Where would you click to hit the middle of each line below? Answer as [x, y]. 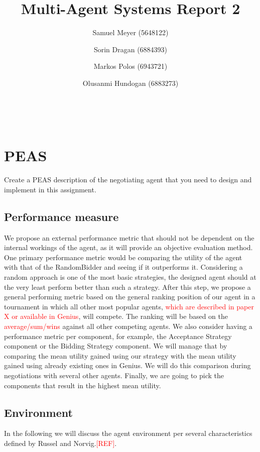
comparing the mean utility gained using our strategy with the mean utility [120, 355]
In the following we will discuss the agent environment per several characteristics [128, 433]
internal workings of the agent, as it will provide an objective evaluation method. [128, 247]
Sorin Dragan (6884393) [131, 49]
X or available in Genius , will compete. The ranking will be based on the [116, 316]
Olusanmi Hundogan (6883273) [131, 83]
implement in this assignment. [50, 189]
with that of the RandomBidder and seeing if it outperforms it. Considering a [123, 267]
